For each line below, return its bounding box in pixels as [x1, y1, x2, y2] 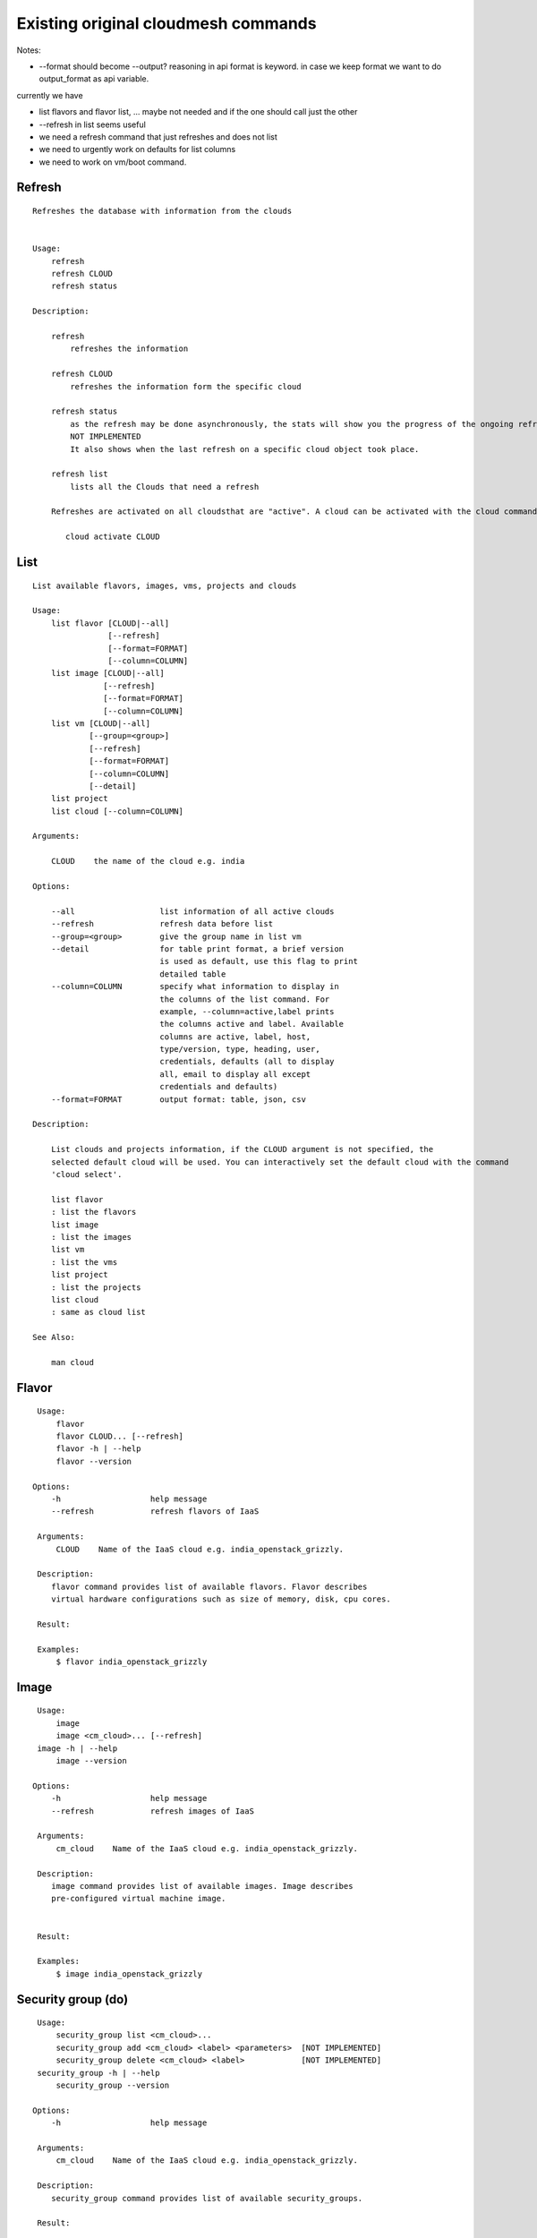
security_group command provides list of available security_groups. [50, 2193, 363, 2203]
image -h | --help [37, 1743, 118, 1754]
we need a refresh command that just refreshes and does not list [38, 131, 277, 142]
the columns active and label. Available [159, 1019, 345, 1029]
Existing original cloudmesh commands [16, 13, 317, 33]
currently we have [16, 90, 84, 100]
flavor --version [55, 1456, 132, 1466]
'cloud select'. [50, 1169, 123, 1179]
